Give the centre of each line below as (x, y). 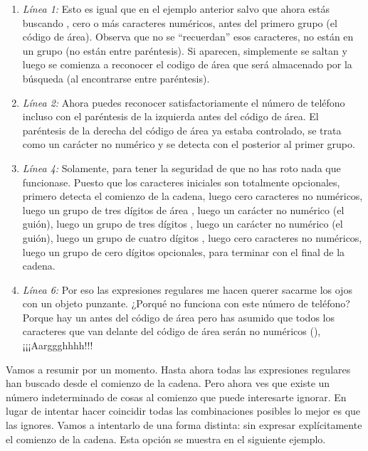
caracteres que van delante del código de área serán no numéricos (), (172, 331)
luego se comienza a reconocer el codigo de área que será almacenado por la (187, 64)
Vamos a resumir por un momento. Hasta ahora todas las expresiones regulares (178, 369)
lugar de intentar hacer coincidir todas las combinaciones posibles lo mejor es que (183, 411)
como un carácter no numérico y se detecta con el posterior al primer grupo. (189, 144)
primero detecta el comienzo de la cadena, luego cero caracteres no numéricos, (193, 196)
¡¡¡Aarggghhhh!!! (58, 345)
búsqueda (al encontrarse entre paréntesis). (116, 78)
